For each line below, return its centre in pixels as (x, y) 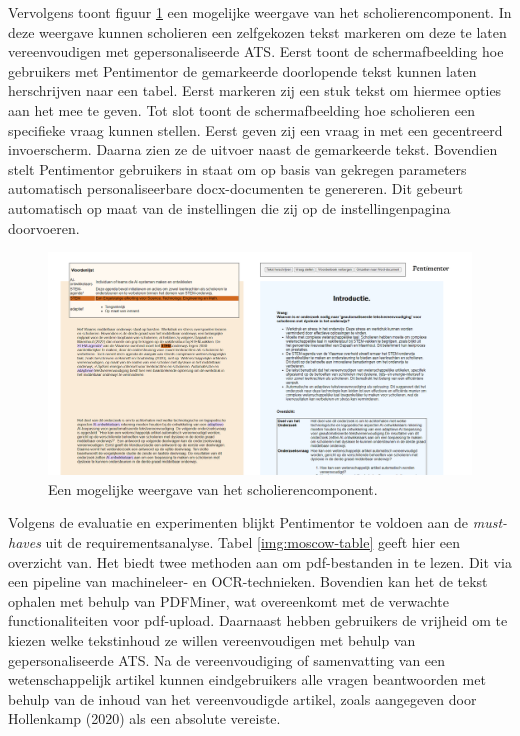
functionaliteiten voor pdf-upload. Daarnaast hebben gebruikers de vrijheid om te (258, 620)
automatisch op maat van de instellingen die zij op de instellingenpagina (229, 207)
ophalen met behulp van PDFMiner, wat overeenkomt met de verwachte (228, 600)
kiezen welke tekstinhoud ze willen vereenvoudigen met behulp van (212, 640)
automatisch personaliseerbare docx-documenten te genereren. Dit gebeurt (235, 188)
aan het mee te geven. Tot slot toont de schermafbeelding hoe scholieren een (241, 109)
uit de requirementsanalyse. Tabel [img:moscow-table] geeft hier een (253, 542)
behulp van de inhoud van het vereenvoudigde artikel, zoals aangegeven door (242, 698)
